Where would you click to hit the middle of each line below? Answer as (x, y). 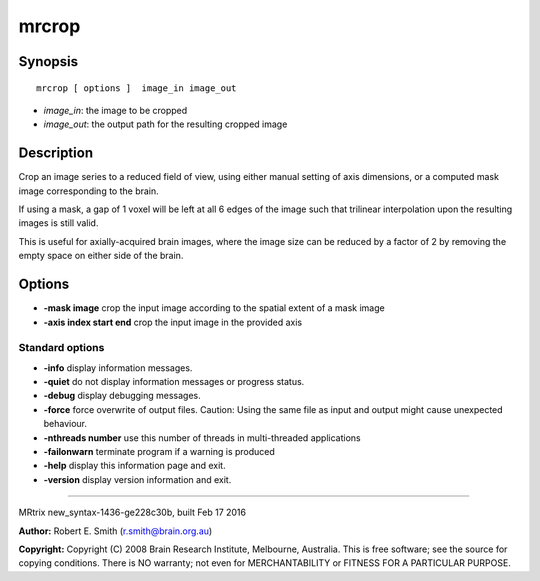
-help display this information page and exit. (134, 466)
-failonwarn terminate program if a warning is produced (159, 451)
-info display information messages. (118, 367)
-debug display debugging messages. (122, 396)
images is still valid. (58, 223)
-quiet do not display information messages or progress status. (174, 382)
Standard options (61, 348)
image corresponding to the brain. (88, 191)
